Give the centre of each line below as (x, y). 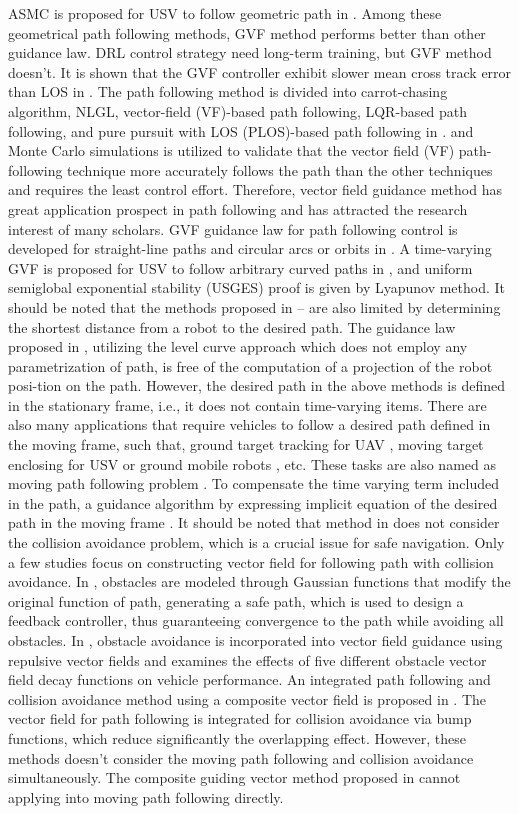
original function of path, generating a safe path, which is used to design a (236, 600)
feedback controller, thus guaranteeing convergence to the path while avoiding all (256, 620)
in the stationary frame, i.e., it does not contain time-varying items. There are (247, 404)
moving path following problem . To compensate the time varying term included (253, 483)
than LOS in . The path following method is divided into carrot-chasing (228, 91)
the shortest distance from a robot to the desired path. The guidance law (232, 326)
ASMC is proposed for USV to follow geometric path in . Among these (225, 13)
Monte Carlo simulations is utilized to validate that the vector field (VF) (231, 150)
